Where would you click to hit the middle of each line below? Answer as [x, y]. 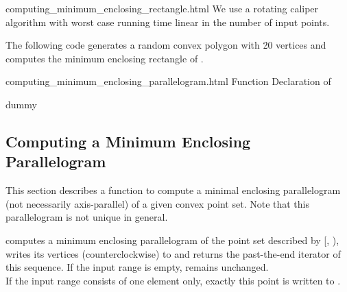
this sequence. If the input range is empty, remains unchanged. [137, 267]
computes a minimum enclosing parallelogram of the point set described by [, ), [172, 240]
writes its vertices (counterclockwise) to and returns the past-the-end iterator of [173, 253]
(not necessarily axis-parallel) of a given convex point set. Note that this [158, 203]
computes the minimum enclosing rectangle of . [105, 58]
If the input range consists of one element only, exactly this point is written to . [173, 280]
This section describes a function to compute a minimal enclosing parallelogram [173, 190]
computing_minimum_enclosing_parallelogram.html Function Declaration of [168, 81]
